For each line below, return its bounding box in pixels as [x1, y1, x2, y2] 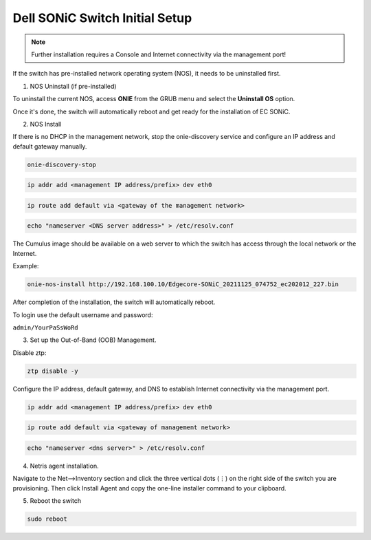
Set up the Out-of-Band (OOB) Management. [30, 336, 157, 344]
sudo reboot [27, 515, 68, 523]
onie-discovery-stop [27, 160, 96, 169]
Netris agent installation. [30, 462, 99, 470]
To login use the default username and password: [12, 310, 153, 319]
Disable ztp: [12, 348, 47, 357]
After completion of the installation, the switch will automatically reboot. [12, 298, 216, 306]
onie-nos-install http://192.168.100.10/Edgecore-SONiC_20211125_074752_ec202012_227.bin [27, 281, 339, 288]
